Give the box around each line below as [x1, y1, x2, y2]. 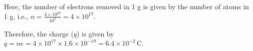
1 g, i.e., [4, 11, 28, 21]
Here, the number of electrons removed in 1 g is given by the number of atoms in [4, 1, 249, 11]
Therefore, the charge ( [4, 28, 74, 38]
